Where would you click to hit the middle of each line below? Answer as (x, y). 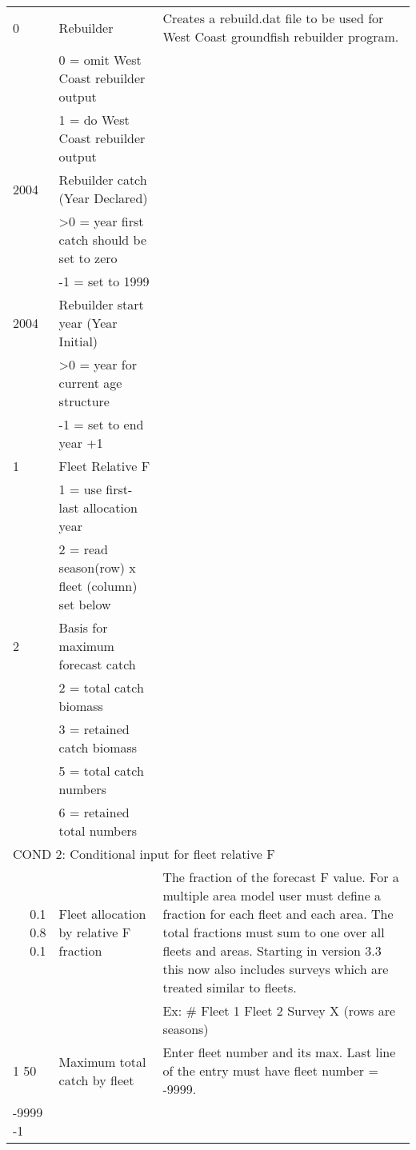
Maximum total (102, 1061)
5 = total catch (101, 771)
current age (90, 383)
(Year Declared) (103, 198)
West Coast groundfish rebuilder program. (281, 36)
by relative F (95, 932)
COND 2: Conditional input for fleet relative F (144, 854)
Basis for (83, 627)
